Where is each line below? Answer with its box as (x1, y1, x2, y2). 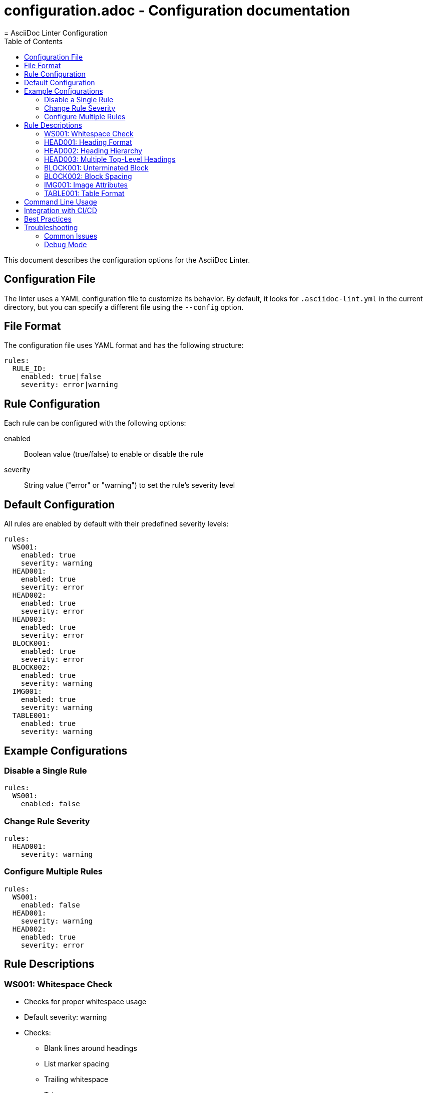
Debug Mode (44, 240, 87, 249)
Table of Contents (4, 37, 63, 46)
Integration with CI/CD (24, 206, 97, 215)
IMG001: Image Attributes (44, 180, 128, 189)
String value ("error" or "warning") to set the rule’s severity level (24, 481, 235, 490)
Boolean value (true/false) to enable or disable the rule (24, 450, 204, 459)
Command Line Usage (24, 197, 97, 206)
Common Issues (44, 231, 98, 240)
